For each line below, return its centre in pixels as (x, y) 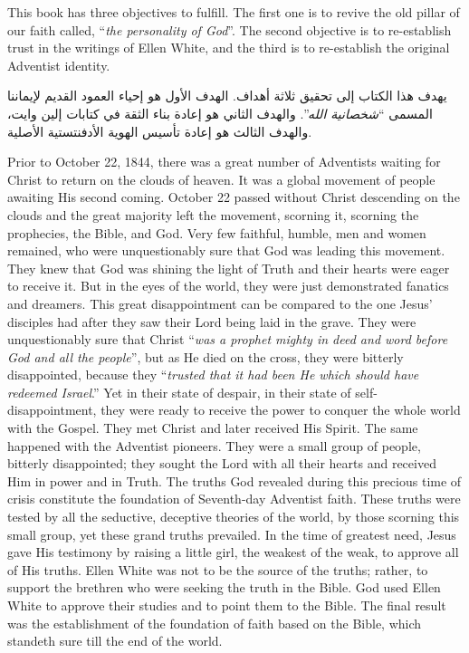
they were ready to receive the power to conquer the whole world (281, 410)
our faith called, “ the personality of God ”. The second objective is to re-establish (230, 29)
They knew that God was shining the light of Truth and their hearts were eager (229, 268)
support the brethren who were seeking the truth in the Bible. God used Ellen (224, 587)
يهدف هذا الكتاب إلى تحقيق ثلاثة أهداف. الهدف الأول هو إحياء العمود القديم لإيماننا (227, 96)
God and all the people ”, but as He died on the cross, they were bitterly (206, 356)
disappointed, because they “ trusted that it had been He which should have (213, 375)
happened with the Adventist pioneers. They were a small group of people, (214, 445)
